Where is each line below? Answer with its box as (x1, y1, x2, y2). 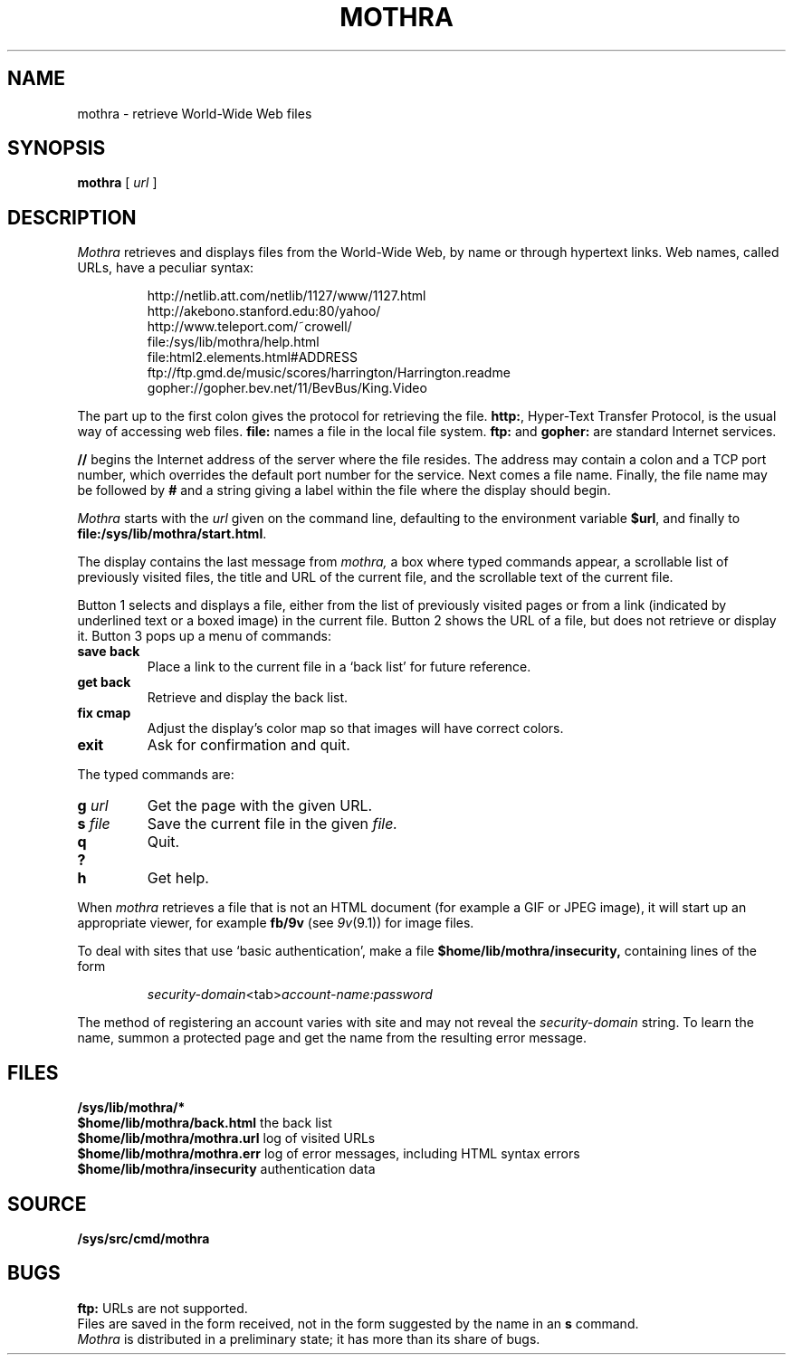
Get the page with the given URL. (147, 796, 373, 815)
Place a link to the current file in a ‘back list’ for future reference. (147, 659, 531, 675)
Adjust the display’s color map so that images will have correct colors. (147, 720, 564, 737)
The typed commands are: (77, 767, 234, 783)
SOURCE (7, 1192, 87, 1215)
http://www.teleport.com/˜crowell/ (147, 319, 352, 335)
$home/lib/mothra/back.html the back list (77, 1115, 332, 1131)
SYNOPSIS (7, 137, 106, 160)
